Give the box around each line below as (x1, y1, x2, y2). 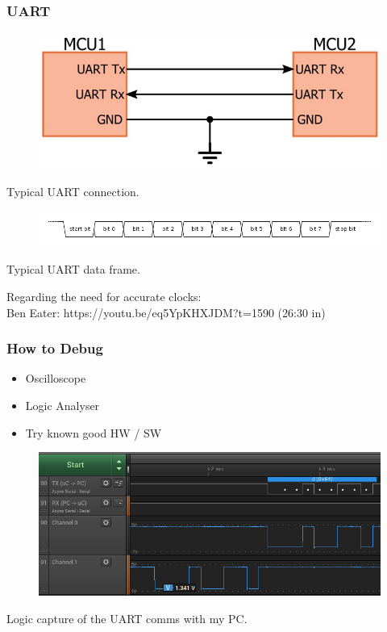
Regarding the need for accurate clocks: (6, 287, 202, 304)
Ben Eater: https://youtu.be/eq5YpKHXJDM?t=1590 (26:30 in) (6, 303, 326, 320)
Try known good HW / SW (25, 424, 162, 441)
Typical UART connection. (6, 183, 139, 200)
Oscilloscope (25, 370, 86, 387)
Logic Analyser (25, 396, 100, 413)
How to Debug (6, 338, 103, 358)
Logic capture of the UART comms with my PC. (6, 609, 248, 626)
